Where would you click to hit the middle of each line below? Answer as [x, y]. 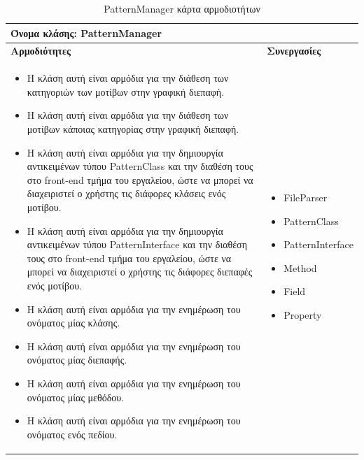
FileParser [306, 197]
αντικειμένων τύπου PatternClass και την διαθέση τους [140, 166]
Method [300, 267]
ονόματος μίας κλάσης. [73, 323]
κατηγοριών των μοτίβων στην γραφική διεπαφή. [126, 91]
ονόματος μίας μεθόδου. [76, 397]
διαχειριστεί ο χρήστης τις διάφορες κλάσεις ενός [126, 193]
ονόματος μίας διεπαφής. [77, 360]
